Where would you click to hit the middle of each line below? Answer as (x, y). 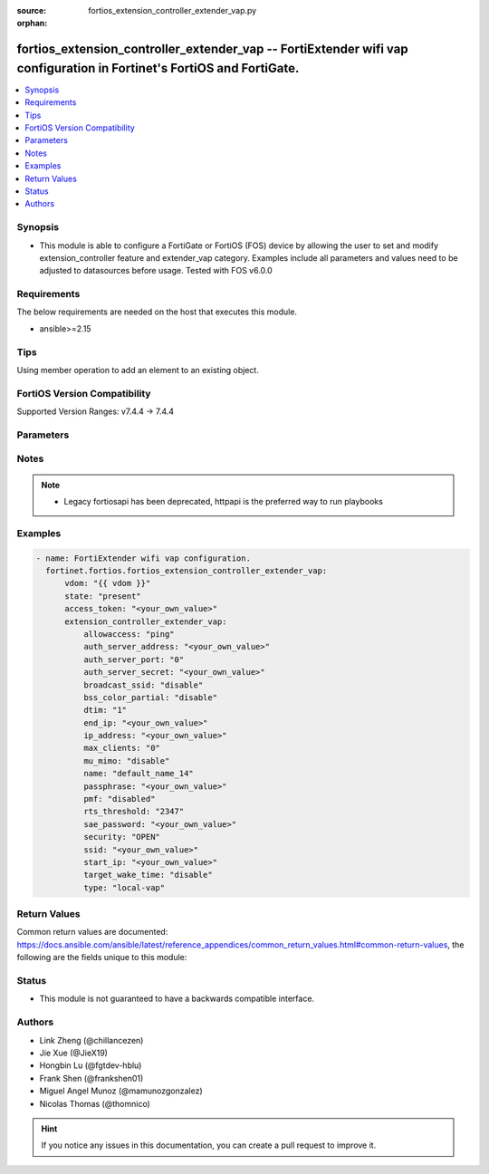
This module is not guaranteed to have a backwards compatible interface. (177, 999)
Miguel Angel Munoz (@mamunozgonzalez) (121, 1091)
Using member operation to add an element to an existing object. (138, 370)
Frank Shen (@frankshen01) (91, 1078)
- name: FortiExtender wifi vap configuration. (143, 558)
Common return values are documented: (92, 932)
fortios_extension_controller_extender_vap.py (173, 10)
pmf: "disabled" (119, 799)
